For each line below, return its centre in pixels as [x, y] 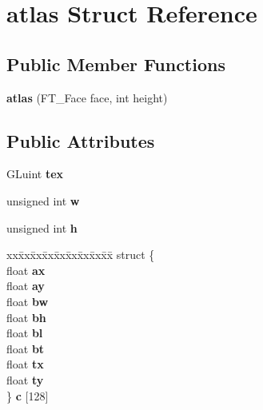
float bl [25, 333]
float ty [25, 379]
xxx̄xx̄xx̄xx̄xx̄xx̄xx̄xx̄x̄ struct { [81, 255]
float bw [28, 301]
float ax [26, 270]
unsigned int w [43, 200]
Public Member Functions [116, 64]
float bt [26, 348]
